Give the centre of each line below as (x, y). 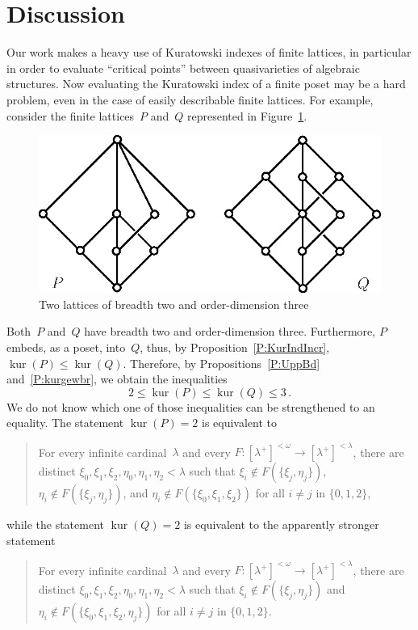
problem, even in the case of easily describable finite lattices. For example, (190, 99)
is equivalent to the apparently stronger (281, 524)
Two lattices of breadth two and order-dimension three (174, 304)
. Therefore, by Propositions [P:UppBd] (222, 363)
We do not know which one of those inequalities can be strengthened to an (191, 406)
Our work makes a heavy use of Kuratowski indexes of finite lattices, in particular (209, 52)
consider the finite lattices (71, 115)
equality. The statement (65, 423)
